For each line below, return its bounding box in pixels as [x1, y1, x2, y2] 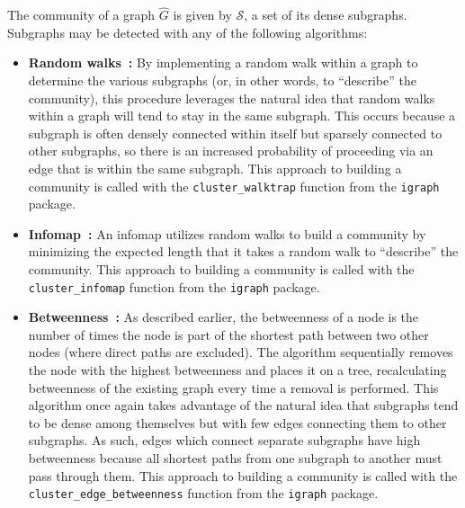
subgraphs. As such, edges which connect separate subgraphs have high [28, 431, 421, 450]
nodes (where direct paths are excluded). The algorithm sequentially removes [28, 343, 453, 361]
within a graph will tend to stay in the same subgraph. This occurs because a [28, 106, 456, 125]
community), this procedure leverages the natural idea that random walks [28, 88, 435, 107]
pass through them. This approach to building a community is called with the [28, 466, 458, 485]
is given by [173, 5, 232, 24]
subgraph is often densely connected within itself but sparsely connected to [28, 123, 443, 142]
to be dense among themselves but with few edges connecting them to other [28, 413, 447, 432]
